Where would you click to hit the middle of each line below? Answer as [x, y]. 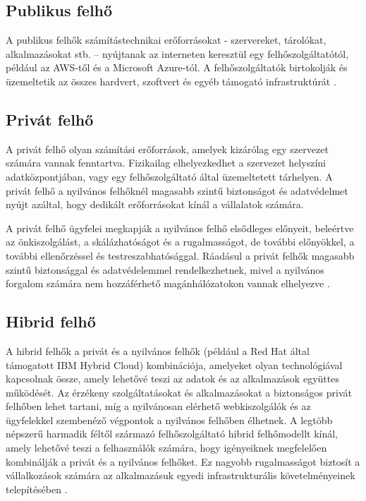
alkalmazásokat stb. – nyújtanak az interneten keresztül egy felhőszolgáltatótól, [177, 53]
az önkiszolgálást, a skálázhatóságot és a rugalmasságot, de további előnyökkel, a [180, 242]
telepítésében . [37, 489]
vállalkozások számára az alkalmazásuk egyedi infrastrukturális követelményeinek [181, 475]
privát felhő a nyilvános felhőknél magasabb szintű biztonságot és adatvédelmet [177, 190]
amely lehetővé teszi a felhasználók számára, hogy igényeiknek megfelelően [166, 448]
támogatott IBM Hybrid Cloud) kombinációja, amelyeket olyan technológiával [174, 364]
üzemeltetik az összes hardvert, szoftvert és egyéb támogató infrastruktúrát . [171, 81]
